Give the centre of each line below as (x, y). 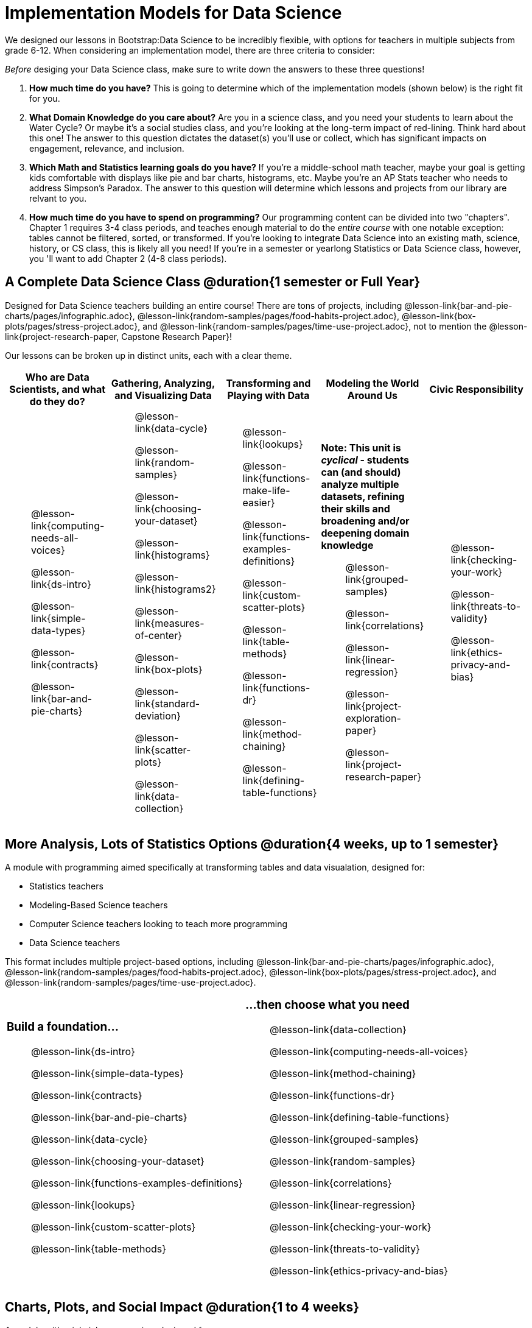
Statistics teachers (66, 886)
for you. (45, 98)
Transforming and (268, 383)
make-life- (266, 490)
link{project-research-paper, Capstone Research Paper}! (119, 336)
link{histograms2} (175, 589)
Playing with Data (268, 395)
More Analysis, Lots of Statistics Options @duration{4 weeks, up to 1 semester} (252, 844)
